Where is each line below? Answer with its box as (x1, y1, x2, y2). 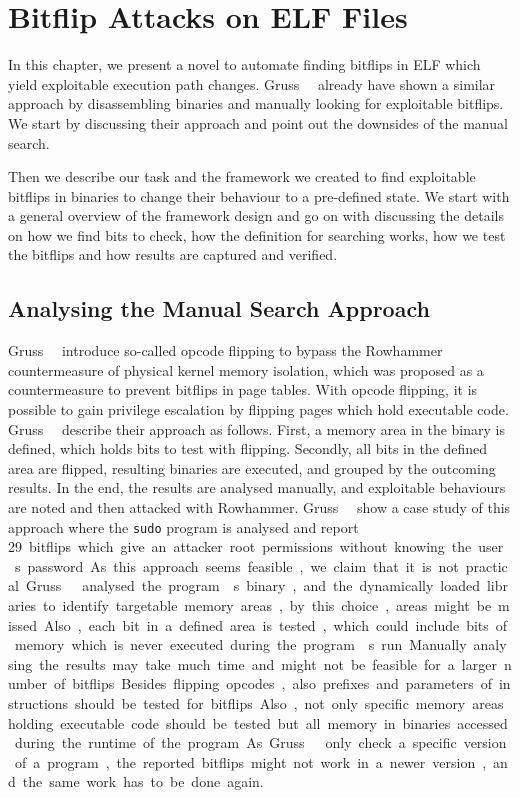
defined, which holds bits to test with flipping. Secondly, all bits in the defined (8, 438, 488, 459)
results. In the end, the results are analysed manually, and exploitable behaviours (8, 477, 506, 498)
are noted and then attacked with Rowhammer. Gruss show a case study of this (8, 497, 511, 518)
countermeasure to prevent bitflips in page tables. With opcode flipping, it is (8, 379, 478, 400)
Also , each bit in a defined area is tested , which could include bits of (43, 614, 508, 635)
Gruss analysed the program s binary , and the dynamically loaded (25, 575, 480, 596)
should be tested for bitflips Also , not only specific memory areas (75, 693, 504, 714)
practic (465, 555, 508, 576)
